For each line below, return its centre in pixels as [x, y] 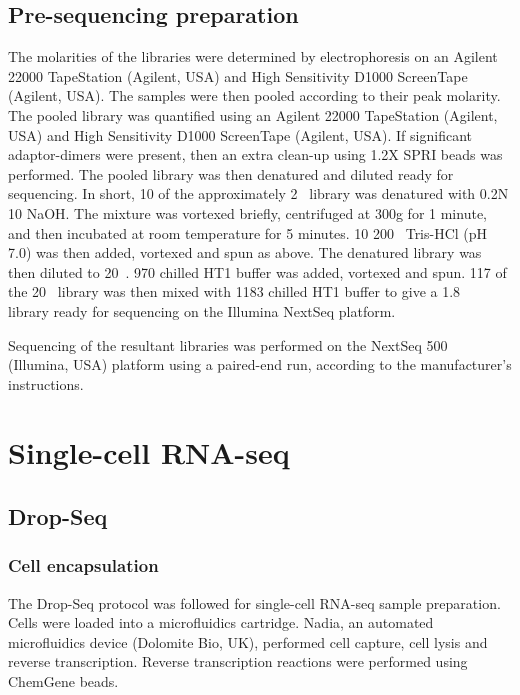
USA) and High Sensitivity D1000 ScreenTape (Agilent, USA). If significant [240, 134]
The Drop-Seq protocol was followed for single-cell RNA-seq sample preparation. [254, 602]
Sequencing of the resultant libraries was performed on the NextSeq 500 [228, 344]
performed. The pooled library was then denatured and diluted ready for [231, 173]
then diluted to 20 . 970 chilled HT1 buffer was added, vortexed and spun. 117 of [257, 271]
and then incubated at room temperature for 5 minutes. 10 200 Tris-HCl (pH [248, 232]
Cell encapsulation [83, 565]
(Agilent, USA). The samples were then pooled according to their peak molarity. [254, 95]
